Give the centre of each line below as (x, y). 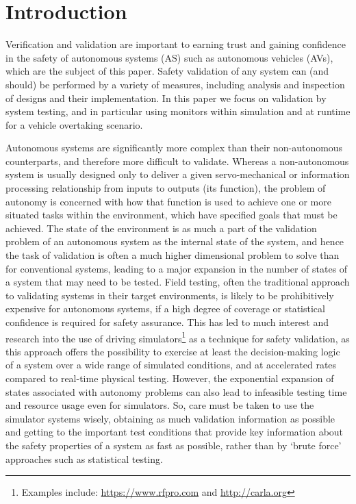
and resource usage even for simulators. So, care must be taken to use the (160, 405)
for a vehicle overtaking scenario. (74, 124)
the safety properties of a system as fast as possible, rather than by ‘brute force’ (174, 445)
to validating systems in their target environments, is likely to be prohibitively (170, 295)
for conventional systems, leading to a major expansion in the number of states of (177, 268)
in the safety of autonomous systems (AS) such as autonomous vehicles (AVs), (169, 57)
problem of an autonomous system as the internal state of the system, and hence (175, 241)
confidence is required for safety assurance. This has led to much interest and (167, 322)
